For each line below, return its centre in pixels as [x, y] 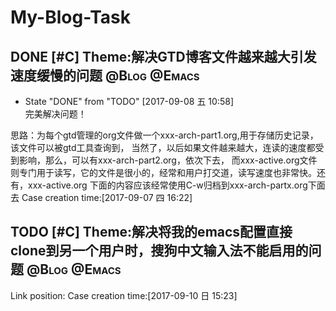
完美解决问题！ [55, 114]
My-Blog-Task [70, 17]
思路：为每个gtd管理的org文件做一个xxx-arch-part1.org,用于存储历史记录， [164, 135]
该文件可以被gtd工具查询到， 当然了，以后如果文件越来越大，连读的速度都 [163, 147]
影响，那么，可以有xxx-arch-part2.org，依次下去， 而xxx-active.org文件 [168, 160]
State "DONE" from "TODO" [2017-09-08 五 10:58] [129, 101]
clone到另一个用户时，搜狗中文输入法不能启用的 [159, 251]
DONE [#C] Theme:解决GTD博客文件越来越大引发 [163, 56]
